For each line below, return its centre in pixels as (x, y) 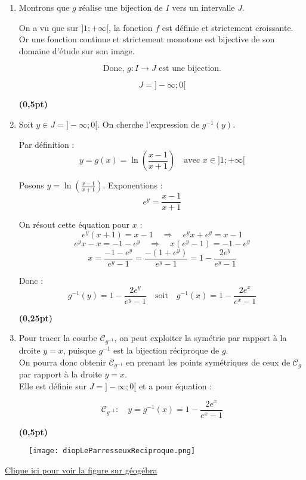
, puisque (79, 350)
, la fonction (131, 27)
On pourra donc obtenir (62, 362)
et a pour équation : (175, 385)
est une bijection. (190, 69)
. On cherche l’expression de (149, 124)
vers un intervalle (203, 7)
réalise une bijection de (121, 7)
